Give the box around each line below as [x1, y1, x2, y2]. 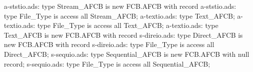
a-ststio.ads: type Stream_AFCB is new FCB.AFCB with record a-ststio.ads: [4, 1, 236, 11]
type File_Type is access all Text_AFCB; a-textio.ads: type [37, 20, 219, 30]
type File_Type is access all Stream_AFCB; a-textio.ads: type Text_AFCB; [4, 10, 235, 21]
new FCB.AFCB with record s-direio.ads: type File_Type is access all [4, 39, 214, 49]
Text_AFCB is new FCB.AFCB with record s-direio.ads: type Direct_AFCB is [4, 29, 243, 40]
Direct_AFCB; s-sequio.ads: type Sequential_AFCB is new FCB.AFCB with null [4, 48, 250, 59]
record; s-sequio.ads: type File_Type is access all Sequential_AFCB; [4, 58, 210, 69]
